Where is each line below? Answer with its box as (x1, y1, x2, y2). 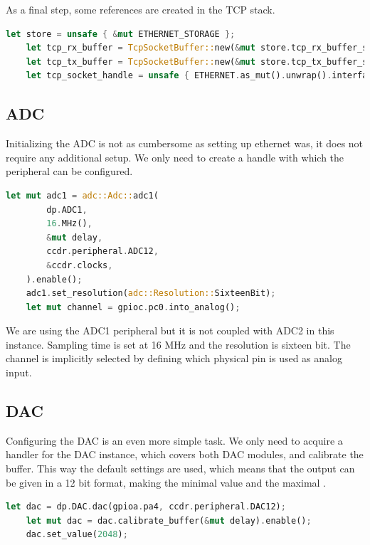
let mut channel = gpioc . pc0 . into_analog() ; (26, 302, 240, 312)
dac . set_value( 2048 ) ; (26, 529, 128, 540)
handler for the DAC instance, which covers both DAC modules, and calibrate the (6, 447, 364, 462)
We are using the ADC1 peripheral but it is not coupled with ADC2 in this (6, 323, 334, 338)
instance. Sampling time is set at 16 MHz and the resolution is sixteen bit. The (6, 337, 351, 351)
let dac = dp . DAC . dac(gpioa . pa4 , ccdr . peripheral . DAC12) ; (6, 502, 286, 512)
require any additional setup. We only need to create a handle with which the (6, 149, 344, 164)
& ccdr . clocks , (46, 260, 113, 270)
